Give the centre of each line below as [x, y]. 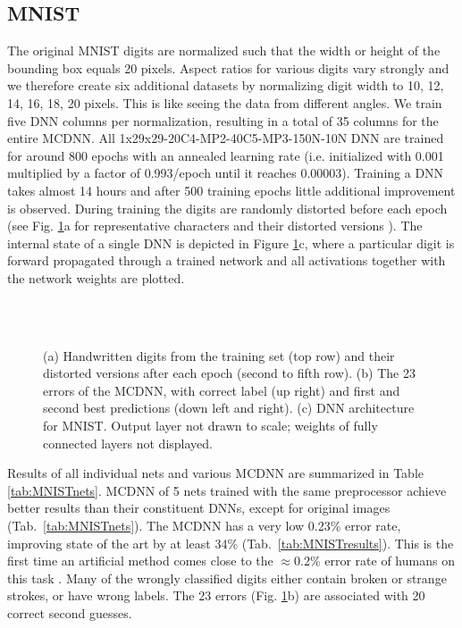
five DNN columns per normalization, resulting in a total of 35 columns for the [223, 120]
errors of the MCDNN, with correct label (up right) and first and [222, 390]
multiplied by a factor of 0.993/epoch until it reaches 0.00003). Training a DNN [226, 173]
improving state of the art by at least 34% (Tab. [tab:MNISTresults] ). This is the [231, 543]
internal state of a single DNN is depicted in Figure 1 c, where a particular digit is [231, 243]
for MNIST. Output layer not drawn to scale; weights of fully [210, 426]
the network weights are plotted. [96, 277]
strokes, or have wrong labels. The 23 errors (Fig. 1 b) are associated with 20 [216, 595]
